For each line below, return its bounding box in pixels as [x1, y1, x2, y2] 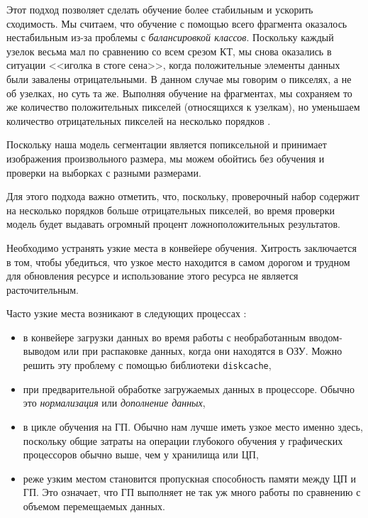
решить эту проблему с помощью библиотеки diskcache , [23, 358, 272, 373]
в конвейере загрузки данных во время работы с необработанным [23, 329, 306, 344]
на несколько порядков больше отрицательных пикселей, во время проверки [6, 202, 335, 217]
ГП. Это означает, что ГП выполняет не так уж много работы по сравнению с [23, 485, 361, 500]
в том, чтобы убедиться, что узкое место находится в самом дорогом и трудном [6, 254, 350, 269]
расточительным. [6, 282, 79, 297]
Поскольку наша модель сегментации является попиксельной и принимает [6, 137, 327, 152]
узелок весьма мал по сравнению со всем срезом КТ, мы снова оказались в [6, 43, 332, 58]
